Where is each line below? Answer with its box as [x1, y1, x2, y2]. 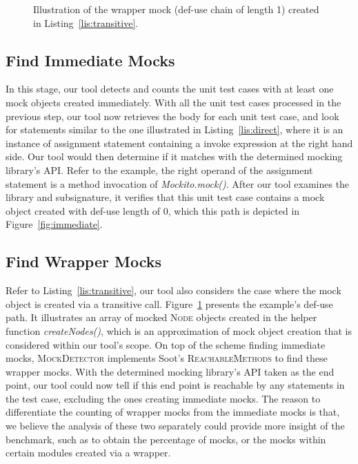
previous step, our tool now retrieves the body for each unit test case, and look [6, 108, 339, 123]
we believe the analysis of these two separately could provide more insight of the [6, 418, 345, 433]
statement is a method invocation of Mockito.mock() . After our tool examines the [6, 176, 350, 191]
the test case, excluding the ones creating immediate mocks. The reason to [6, 391, 321, 405]
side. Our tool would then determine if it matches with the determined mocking [6, 149, 343, 164]
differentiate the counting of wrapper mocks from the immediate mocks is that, [6, 405, 340, 419]
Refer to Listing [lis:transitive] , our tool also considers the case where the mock [6, 283, 341, 298]
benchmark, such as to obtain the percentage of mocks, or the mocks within [6, 432, 326, 446]
